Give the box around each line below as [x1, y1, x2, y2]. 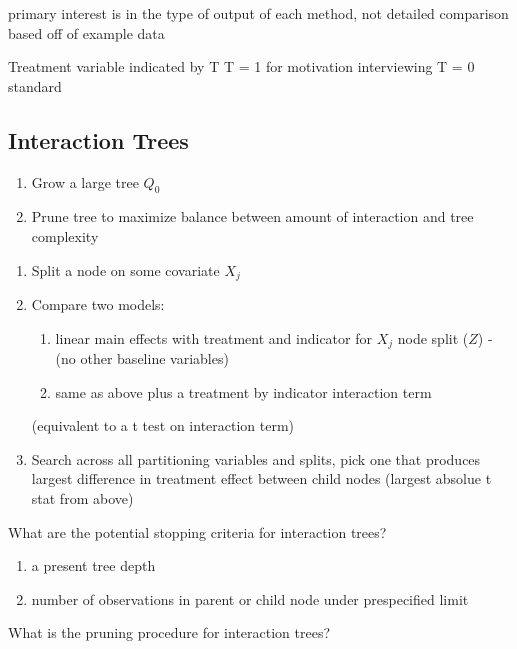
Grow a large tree [31, 171, 139, 192]
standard [8, 75, 62, 96]
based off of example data [8, 22, 165, 43]
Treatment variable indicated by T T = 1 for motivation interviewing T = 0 [8, 56, 475, 77]
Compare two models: [31, 294, 165, 315]
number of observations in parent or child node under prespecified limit [31, 588, 469, 609]
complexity [31, 225, 99, 246]
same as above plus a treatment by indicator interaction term [55, 381, 432, 402]
